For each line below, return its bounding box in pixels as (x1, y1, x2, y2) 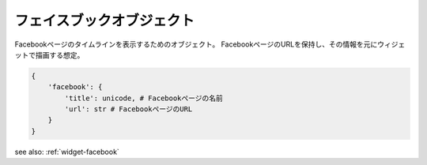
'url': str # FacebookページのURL (64, 105, 193, 114)
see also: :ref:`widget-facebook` (14, 147, 120, 156)
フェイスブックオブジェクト (14, 12, 195, 29)
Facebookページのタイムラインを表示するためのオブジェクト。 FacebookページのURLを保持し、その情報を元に (14, 39, 378, 49)
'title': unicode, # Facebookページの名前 (64, 93, 223, 103)
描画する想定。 (35, 50, 85, 59)
